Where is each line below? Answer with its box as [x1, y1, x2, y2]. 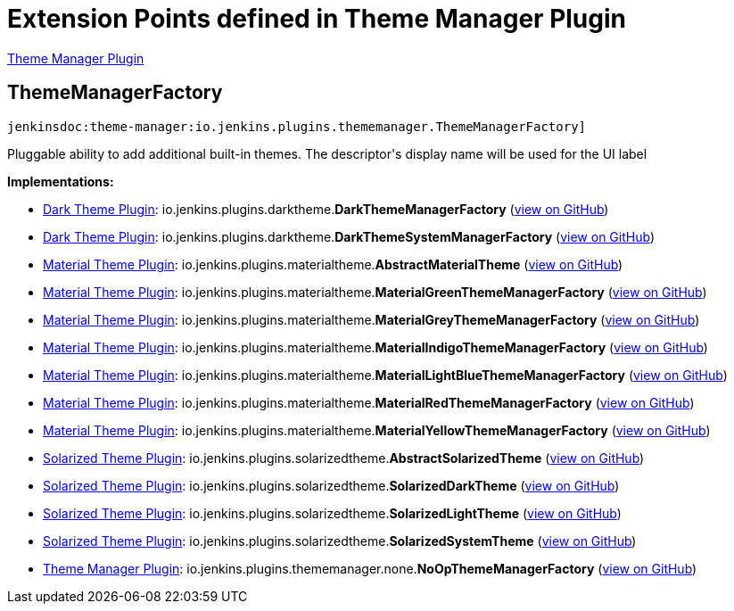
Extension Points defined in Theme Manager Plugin [7, 4, 627, 34]
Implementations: [7, 173, 114, 189]
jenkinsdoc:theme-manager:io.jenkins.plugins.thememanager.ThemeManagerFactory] [7, 119, 587, 134]
